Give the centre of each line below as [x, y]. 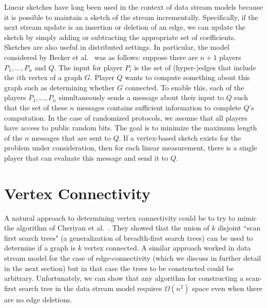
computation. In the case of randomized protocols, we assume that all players [126, 117]
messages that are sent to [71, 137]
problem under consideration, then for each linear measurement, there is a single [131, 148]
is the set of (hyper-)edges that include [195, 67]
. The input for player [88, 67]
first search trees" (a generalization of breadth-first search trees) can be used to [129, 237]
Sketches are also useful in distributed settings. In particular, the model [117, 47]
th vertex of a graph [50, 77]
